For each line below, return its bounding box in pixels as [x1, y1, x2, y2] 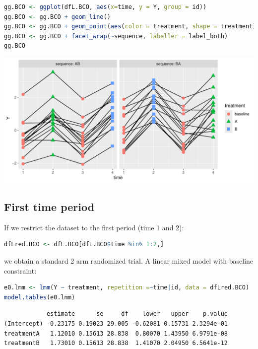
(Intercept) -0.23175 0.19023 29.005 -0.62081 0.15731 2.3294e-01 [4, 320, 228, 327]
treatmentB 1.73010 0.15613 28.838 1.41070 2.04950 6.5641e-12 [4, 340, 228, 347]
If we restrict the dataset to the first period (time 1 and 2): [4, 222, 184, 232]
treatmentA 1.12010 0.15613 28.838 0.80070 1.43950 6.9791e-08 [4, 330, 228, 337]
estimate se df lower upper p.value [46, 310, 228, 318]
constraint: [4, 265, 37, 276]
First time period [4, 199, 95, 214]
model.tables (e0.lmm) [4, 293, 75, 301]
